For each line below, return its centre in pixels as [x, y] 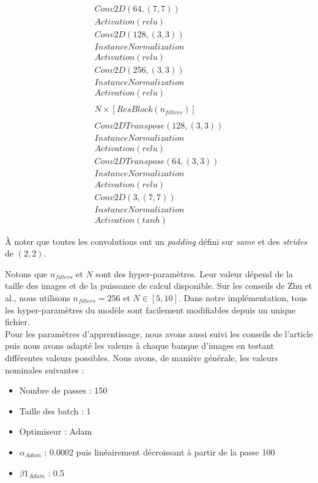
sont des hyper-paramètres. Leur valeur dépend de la [194, 273]
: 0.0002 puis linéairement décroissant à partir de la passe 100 [160, 451]
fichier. [17, 322]
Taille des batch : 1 [55, 410]
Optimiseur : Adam [56, 431]
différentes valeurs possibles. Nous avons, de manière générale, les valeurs [142, 357]
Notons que [26, 273]
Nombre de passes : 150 [63, 390]
